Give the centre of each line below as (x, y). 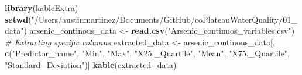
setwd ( (18, 19)
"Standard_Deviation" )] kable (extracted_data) (91, 64)
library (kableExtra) (42, 8)
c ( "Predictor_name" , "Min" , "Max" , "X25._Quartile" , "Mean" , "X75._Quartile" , (147, 53)
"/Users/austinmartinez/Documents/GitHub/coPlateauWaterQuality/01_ (164, 19)
